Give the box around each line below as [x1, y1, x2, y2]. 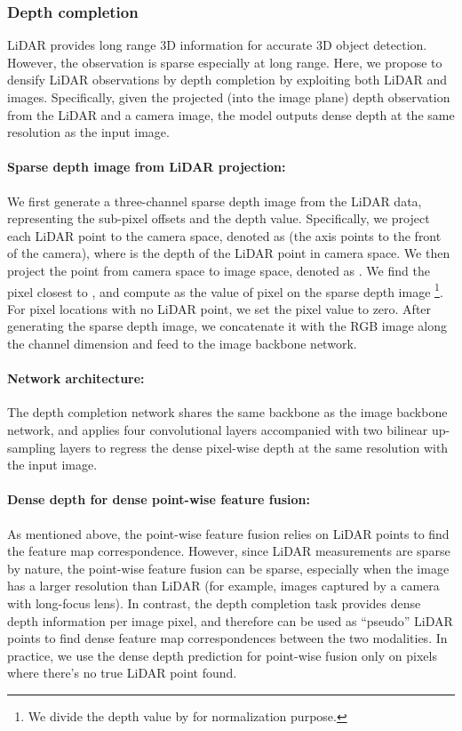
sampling [7, 438, 56, 456]
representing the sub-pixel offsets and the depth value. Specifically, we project [7, 209, 430, 228]
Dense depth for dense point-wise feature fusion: [7, 490, 310, 509]
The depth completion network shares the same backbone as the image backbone [7, 403, 448, 422]
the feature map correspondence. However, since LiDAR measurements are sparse [7, 542, 450, 560]
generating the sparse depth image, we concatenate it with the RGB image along [7, 317, 447, 335]
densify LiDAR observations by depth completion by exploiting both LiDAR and [7, 70, 447, 89]
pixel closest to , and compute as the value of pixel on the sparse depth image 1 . [7, 279, 443, 301]
